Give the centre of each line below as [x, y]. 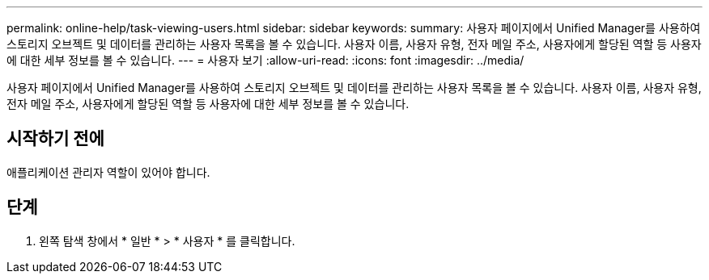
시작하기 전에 [55, 139]
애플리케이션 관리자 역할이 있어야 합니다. [108, 172]
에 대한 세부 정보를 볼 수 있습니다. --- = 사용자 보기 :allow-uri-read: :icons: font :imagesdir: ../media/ [265, 60]
